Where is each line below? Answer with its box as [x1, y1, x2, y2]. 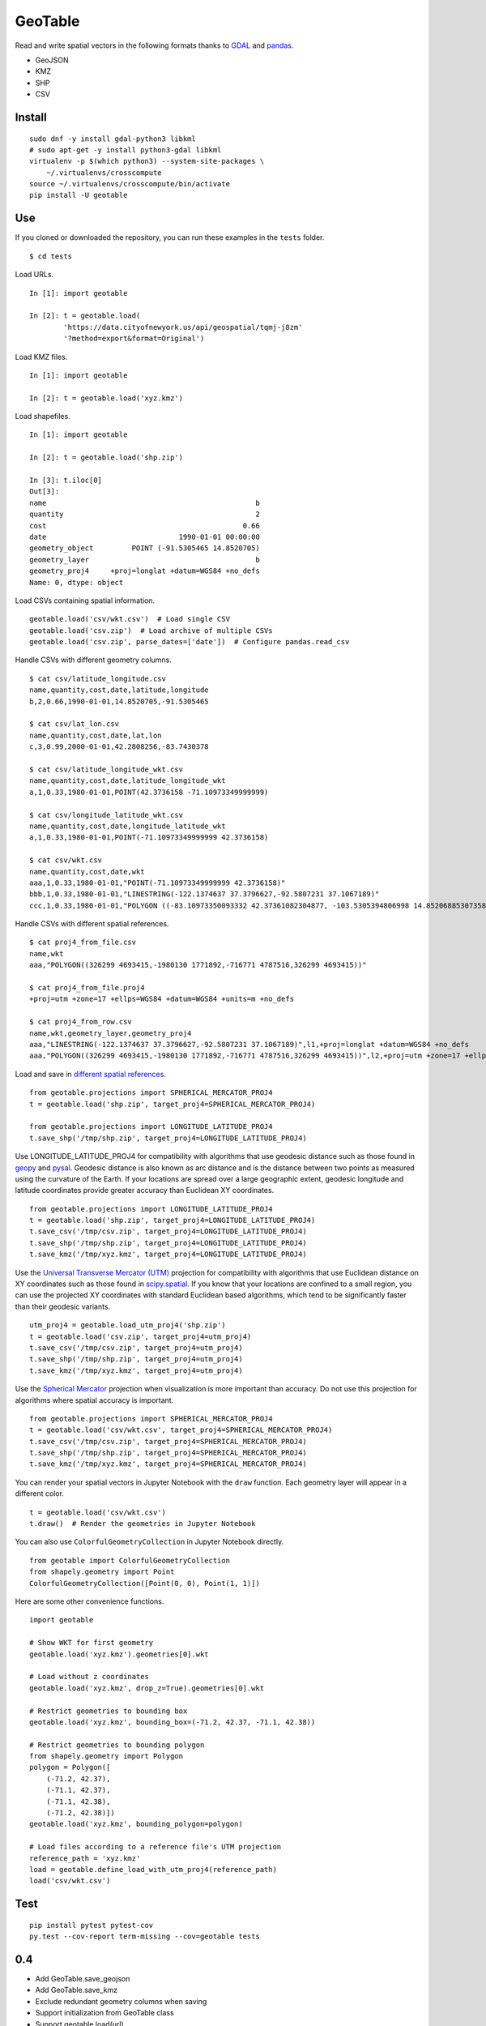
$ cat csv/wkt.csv [29, 856, 103, 865]
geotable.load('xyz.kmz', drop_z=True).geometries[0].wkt [29, 1683, 265, 1693]
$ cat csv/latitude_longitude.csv [29, 673, 166, 683]
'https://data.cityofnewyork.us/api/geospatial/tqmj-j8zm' [63, 323, 303, 331]
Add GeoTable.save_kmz [35, 1985, 118, 1995]
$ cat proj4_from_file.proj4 [29, 983, 145, 993]
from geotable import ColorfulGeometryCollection [29, 1556, 231, 1565]
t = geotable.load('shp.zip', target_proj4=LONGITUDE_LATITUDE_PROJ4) [29, 1216, 316, 1225]
